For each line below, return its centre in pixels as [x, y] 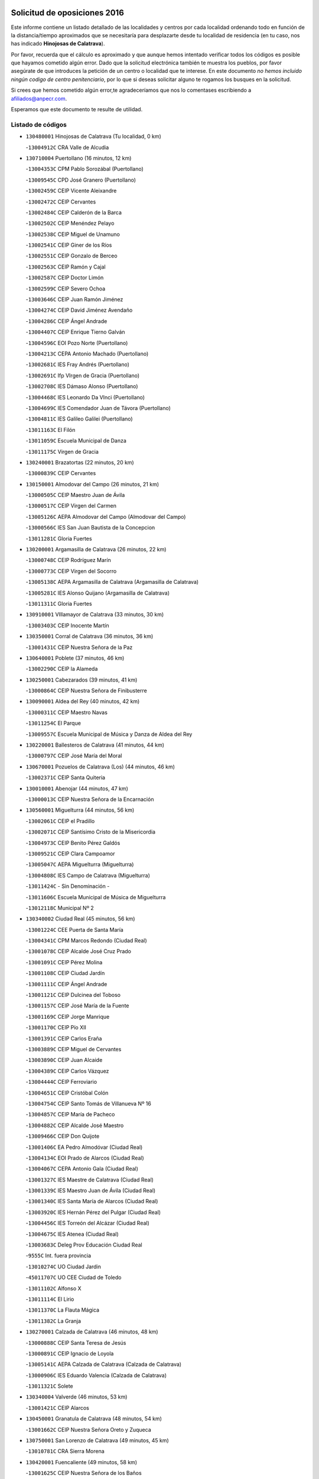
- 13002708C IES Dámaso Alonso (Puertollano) [82, 386]
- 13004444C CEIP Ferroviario [61, 1082]
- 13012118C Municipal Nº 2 [60, 908]
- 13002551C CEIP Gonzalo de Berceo [71, 256]
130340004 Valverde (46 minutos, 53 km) [77, 1397]
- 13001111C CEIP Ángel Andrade [66, 984]
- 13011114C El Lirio [50, 1299]
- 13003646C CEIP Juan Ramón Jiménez [74, 299]
